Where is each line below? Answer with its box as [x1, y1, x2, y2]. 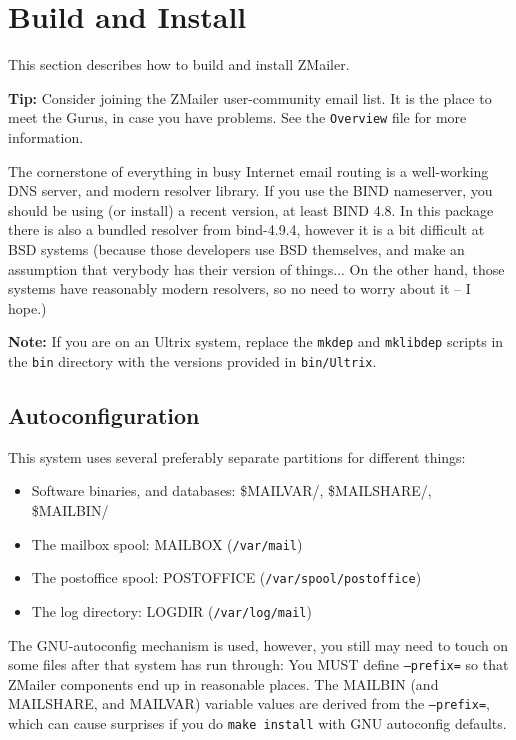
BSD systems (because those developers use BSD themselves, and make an [8, 238, 465, 259]
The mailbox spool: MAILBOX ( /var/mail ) [31, 533, 303, 554]
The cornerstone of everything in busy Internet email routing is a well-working [8, 160, 489, 181]
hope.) [8, 297, 47, 318]
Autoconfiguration [8, 400, 200, 431]
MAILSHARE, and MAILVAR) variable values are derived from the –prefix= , [8, 693, 491, 714]
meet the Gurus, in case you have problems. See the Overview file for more [8, 107, 467, 128]
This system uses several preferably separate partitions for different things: [8, 446, 466, 467]
